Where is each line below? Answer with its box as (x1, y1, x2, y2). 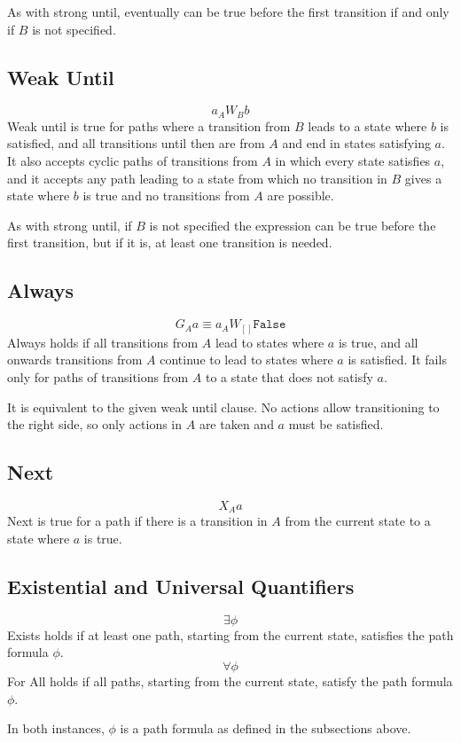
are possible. (267, 186, 334, 205)
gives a (404, 168, 442, 187)
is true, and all (338, 332, 418, 351)
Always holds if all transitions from (7, 332, 199, 351)
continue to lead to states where (160, 350, 333, 369)
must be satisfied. (288, 415, 384, 434)
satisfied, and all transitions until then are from (7, 134, 265, 153)
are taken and (199, 415, 274, 434)
